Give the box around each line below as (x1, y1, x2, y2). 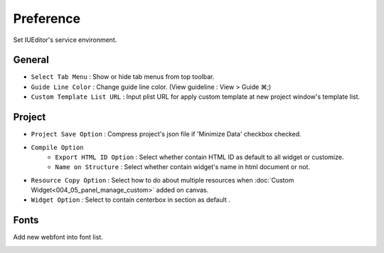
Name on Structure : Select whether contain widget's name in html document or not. (55, 163, 311, 171)
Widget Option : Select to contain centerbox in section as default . (31, 195, 230, 204)
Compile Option (31, 143, 85, 151)
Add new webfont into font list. (13, 233, 103, 242)
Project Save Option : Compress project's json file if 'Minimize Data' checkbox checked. (31, 130, 302, 139)
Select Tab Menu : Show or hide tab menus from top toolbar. (31, 72, 215, 81)
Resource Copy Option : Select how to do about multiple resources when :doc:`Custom (31, 176, 294, 184)
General (13, 54, 50, 66)
